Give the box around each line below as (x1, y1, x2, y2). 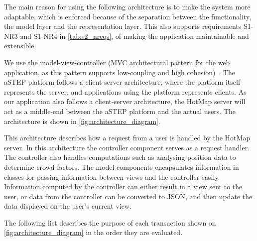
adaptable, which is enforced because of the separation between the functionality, (4, 11, 252, 21)
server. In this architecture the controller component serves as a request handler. (4, 142, 250, 152)
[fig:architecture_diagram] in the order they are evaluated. (4, 227, 183, 238)
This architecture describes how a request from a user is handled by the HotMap (4, 132, 251, 143)
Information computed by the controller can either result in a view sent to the (4, 181, 243, 192)
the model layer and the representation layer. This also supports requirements (4, 21, 242, 31)
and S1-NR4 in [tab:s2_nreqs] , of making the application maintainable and (20, 30, 249, 41)
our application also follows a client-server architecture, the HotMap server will (4, 96, 246, 107)
